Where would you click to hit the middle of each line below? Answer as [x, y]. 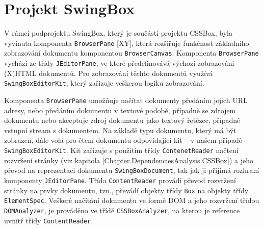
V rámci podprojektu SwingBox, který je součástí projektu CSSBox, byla [118, 33]
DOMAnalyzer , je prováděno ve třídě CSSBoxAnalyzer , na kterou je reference [122, 210]
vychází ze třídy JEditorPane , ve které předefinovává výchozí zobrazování [119, 63]
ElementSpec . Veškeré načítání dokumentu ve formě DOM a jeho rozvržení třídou [132, 200]
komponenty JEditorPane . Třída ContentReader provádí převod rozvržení [120, 180]
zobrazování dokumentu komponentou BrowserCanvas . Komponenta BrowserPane [131, 53]
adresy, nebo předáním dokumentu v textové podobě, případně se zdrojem [120, 110]
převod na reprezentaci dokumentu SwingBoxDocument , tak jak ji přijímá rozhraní [132, 170]
